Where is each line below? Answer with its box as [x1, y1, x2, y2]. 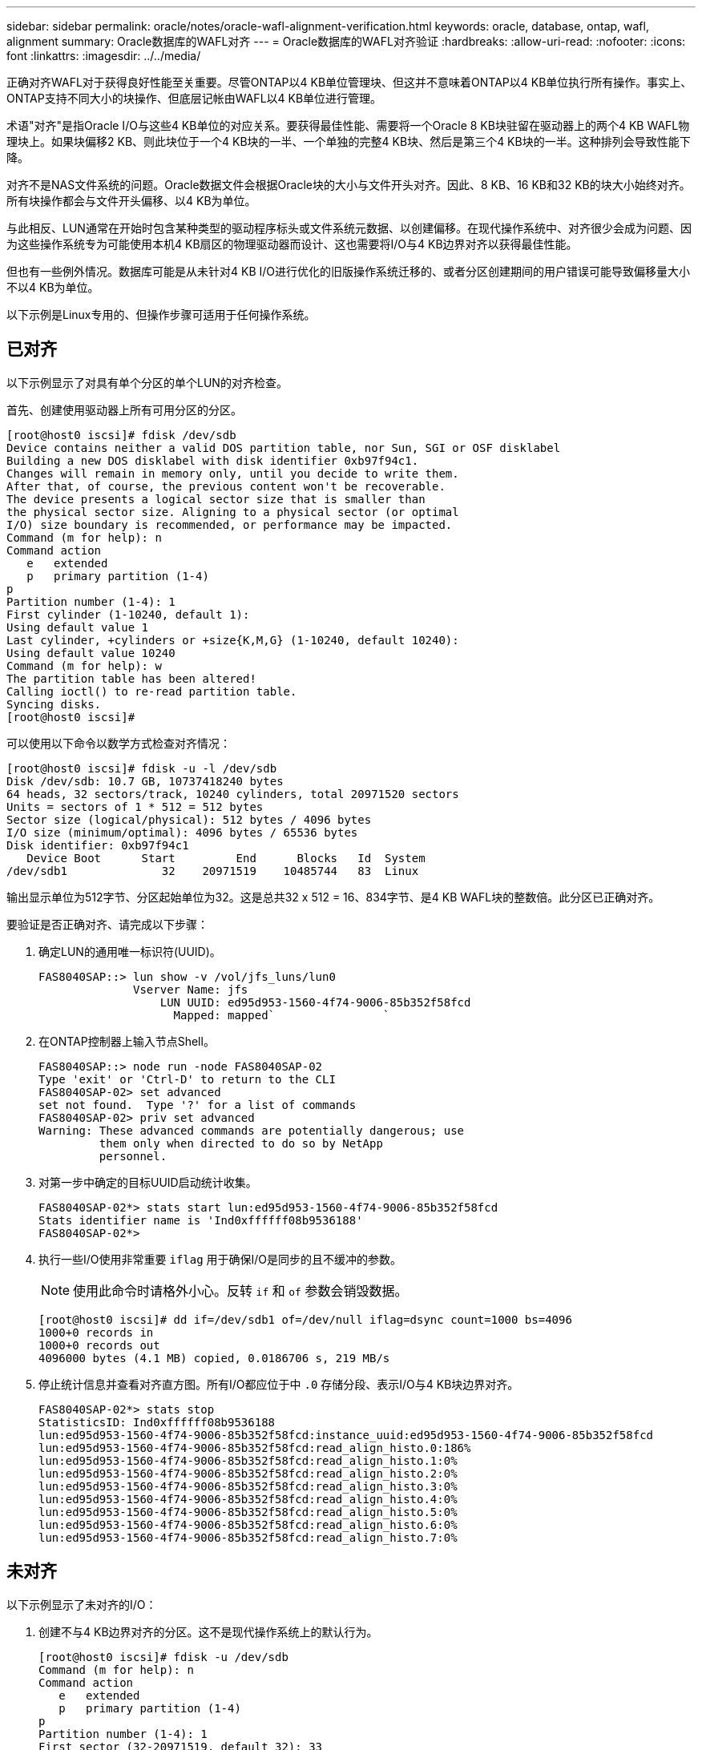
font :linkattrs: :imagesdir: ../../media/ [6, 49, 201, 62]
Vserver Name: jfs [133, 982, 248, 996]
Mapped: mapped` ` [173, 1008, 390, 1022]
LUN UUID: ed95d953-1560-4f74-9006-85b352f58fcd [159, 995, 471, 1009]
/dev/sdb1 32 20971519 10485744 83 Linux [6, 864, 419, 877]
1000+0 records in [38, 1325, 154, 1339]
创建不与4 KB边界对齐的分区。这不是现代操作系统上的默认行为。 [38, 1624, 378, 1639]
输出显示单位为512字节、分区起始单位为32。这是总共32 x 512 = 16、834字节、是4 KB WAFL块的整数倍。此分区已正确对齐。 [6, 889, 660, 904]
